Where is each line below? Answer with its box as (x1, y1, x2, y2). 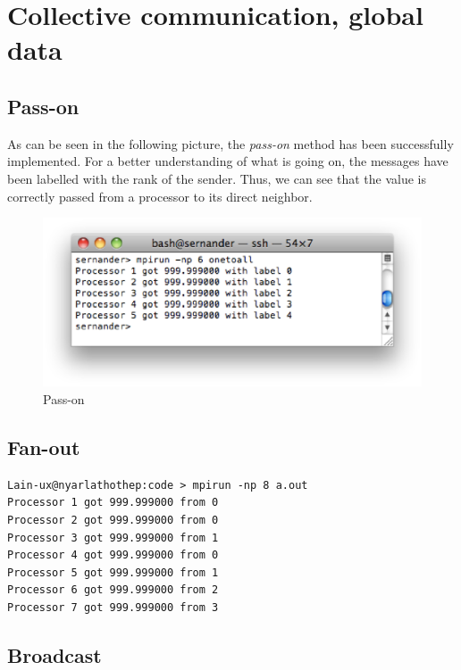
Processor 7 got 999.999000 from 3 (7, 600, 219, 614)
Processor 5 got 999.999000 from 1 (7, 566, 219, 579)
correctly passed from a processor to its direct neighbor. (7, 186, 313, 205)
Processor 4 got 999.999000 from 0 (7, 549, 219, 562)
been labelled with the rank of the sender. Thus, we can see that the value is (7, 169, 426, 187)
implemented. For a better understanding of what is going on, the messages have (7, 152, 448, 170)
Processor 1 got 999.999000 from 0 (7, 496, 219, 509)
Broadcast (7, 641, 102, 668)
